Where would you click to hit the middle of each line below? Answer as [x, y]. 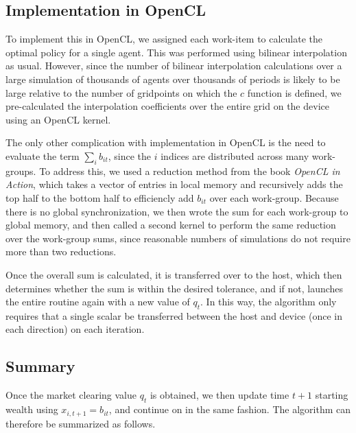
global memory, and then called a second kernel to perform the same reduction [171, 225]
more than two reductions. [61, 251]
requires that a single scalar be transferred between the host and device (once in [174, 315]
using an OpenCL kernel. [58, 119]
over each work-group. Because [274, 197]
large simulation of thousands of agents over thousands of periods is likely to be [173, 79]
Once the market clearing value [71, 395]
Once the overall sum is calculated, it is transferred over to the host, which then [174, 274]
